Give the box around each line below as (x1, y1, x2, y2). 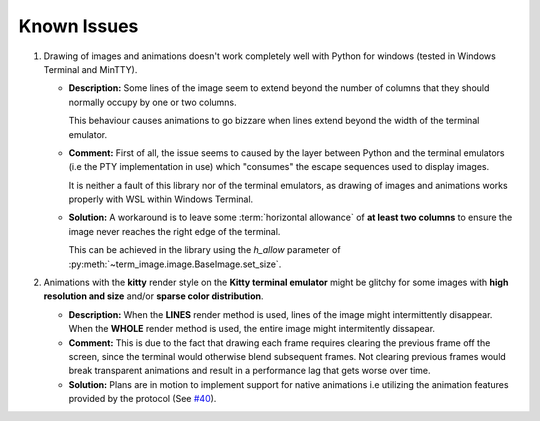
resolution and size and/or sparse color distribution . (43, 290, 264, 302)
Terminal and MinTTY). (43, 63, 138, 75)
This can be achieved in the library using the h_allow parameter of (68, 244, 341, 256)
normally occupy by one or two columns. (68, 96, 237, 108)
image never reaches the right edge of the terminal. (68, 225, 281, 237)
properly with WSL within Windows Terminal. (68, 193, 254, 205)
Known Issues (18, 15, 139, 37)
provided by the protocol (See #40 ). (68, 393, 217, 405)
